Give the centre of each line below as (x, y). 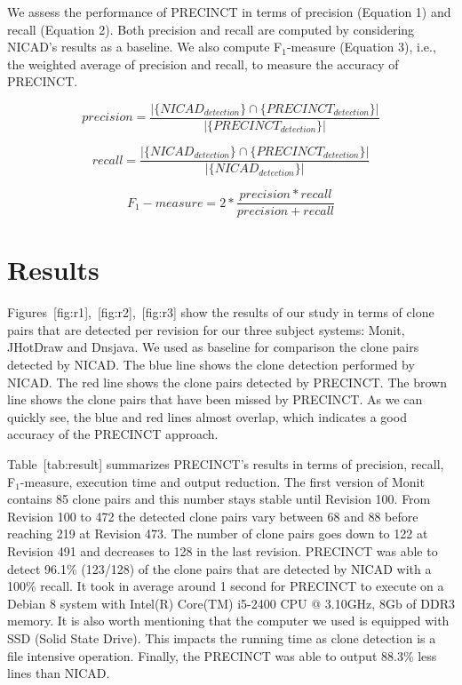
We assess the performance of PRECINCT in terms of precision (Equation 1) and (229, 12)
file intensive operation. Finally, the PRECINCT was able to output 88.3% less (222, 655)
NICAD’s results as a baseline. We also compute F (145, 47)
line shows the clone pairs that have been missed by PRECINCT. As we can (215, 399)
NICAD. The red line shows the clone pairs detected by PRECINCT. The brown (227, 382)
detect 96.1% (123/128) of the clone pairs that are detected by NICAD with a (219, 568)
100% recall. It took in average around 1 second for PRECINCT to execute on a (226, 586)
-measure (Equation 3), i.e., (361, 47)
